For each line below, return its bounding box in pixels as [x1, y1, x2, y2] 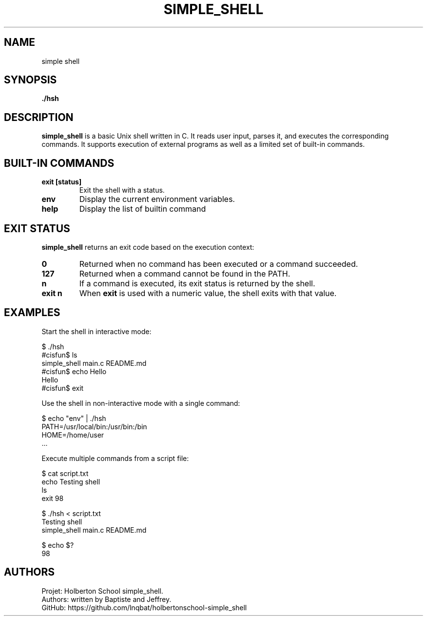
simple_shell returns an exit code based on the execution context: [41, 242, 254, 251]
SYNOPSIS [4, 74, 57, 86]
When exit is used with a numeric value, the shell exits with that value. [79, 288, 337, 298]
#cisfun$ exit [41, 383, 84, 392]
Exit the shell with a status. [79, 186, 165, 195]
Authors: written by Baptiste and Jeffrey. [41, 595, 172, 603]
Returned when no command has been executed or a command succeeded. [79, 259, 358, 269]
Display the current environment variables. [79, 194, 235, 204]
